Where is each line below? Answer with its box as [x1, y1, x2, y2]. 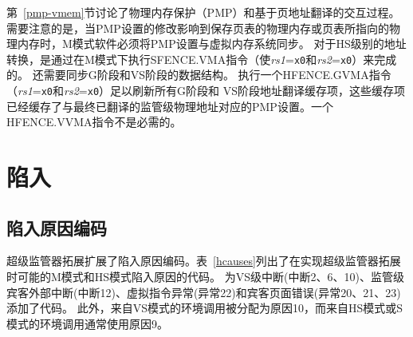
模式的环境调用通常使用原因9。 [6, 315, 168, 331]
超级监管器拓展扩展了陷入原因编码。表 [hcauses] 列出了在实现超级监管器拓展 [6, 252, 401, 269]
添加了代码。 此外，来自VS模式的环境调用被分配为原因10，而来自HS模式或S [6, 299, 403, 316]
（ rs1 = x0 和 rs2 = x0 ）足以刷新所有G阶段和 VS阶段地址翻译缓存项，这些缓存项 [6, 82, 405, 99]
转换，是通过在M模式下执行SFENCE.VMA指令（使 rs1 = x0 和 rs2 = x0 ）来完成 [6, 50, 397, 67]
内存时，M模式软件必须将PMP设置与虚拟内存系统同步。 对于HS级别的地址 [17, 35, 407, 52]
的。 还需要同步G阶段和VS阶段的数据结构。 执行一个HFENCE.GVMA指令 [6, 66, 391, 83]
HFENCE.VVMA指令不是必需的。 [6, 113, 182, 130]
